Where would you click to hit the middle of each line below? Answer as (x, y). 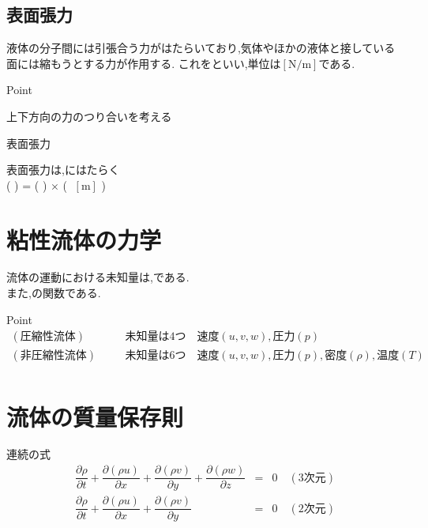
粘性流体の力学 (84, 239)
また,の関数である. (54, 293)
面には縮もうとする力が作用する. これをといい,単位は (144, 63)
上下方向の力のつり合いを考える (89, 116)
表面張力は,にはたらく (63, 170)
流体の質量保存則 (95, 416)
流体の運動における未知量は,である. (98, 277)
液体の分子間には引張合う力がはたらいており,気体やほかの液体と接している (201, 48)
